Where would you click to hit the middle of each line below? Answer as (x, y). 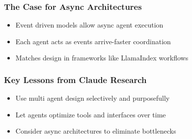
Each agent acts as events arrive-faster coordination (93, 41)
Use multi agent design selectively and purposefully (93, 98)
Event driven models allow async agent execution (89, 25)
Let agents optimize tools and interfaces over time (91, 114)
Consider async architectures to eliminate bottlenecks (96, 131)
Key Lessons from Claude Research (75, 79)
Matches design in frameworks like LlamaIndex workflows (102, 58)
